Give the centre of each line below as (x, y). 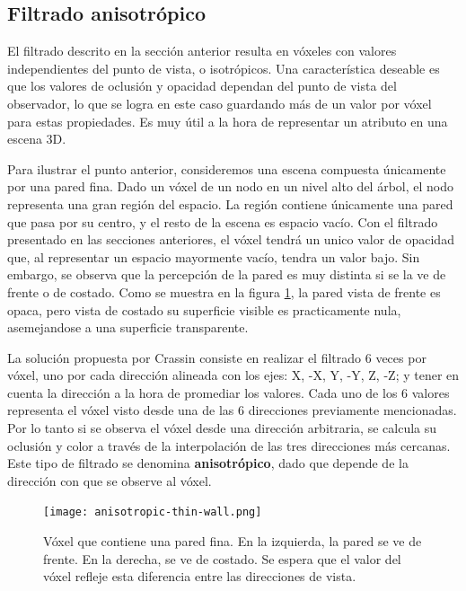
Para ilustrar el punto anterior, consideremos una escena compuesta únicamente (227, 168)
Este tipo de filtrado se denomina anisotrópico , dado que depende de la (208, 463)
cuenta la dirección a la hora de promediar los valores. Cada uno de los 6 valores (229, 392)
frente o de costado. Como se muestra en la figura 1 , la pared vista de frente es (224, 291)
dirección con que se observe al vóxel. (110, 480)
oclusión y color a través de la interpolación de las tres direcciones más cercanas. (229, 445)
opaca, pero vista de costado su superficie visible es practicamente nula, (204, 309)
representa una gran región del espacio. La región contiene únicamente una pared (230, 203)
